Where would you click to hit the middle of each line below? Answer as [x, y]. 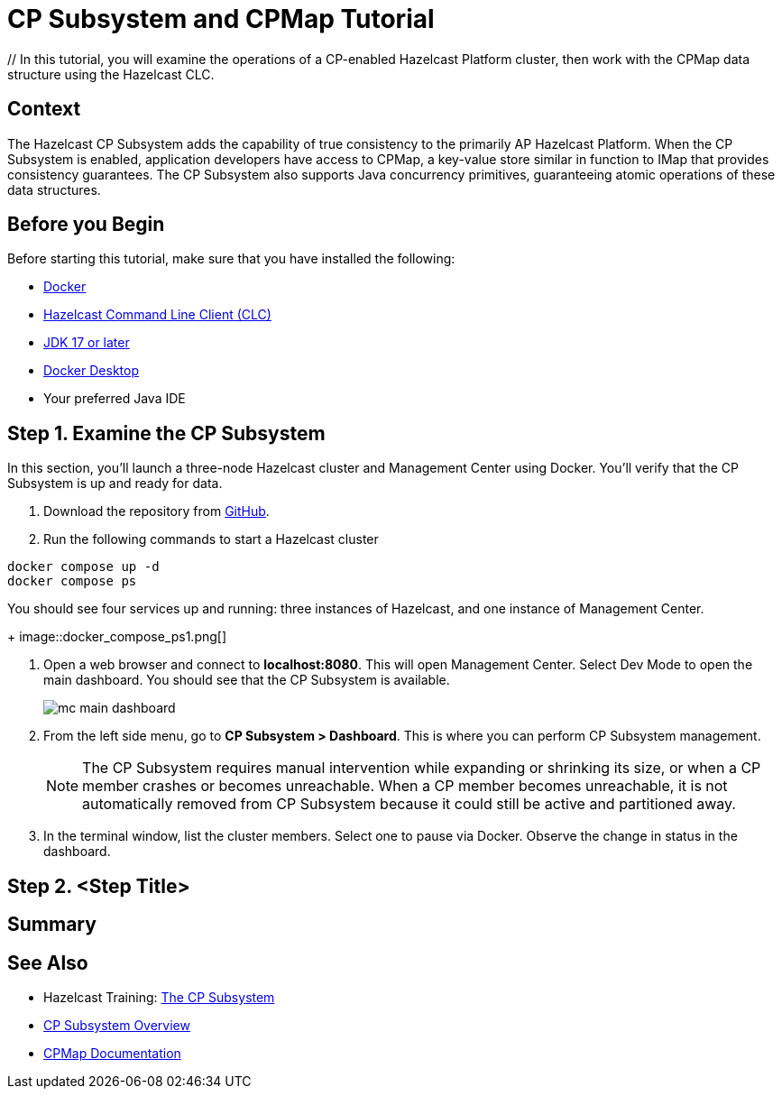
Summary [52, 925]
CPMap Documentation [112, 1053]
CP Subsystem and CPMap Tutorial [221, 19]
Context [44, 109]
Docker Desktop [91, 371]
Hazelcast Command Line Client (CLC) [157, 315]
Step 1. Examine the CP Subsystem [166, 433]
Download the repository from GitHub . [156, 511]
